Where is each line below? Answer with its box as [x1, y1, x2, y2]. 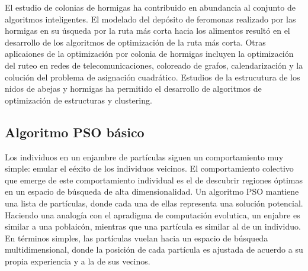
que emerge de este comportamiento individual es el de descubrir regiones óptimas [5, 173, 303, 186]
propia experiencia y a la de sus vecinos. [5, 254, 150, 267]
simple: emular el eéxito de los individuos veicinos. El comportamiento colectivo [5, 162, 294, 175]
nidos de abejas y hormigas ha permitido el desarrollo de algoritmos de [5, 82, 262, 95]
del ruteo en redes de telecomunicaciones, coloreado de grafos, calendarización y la [5, 59, 303, 71]
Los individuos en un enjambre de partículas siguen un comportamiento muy [5, 150, 284, 163]
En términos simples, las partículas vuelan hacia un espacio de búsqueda [5, 231, 268, 244]
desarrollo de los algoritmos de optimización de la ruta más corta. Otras [5, 36, 266, 48]
